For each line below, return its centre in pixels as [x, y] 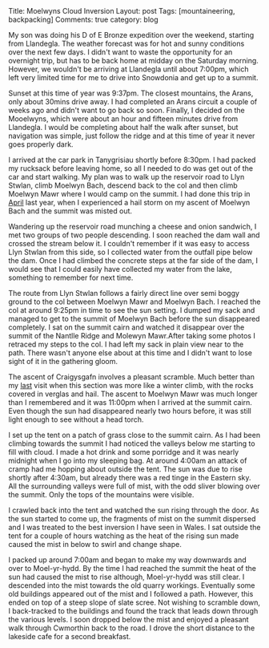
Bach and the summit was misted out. [70, 211]
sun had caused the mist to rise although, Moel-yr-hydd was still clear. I [126, 577]
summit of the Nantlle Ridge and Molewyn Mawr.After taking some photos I [132, 336]
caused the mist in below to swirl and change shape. [95, 544]
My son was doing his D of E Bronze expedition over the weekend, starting [131, 35]
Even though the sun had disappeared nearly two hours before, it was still [130, 411]
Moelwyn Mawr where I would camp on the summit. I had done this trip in [129, 194]
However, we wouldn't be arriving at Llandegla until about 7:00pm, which [128, 69]
